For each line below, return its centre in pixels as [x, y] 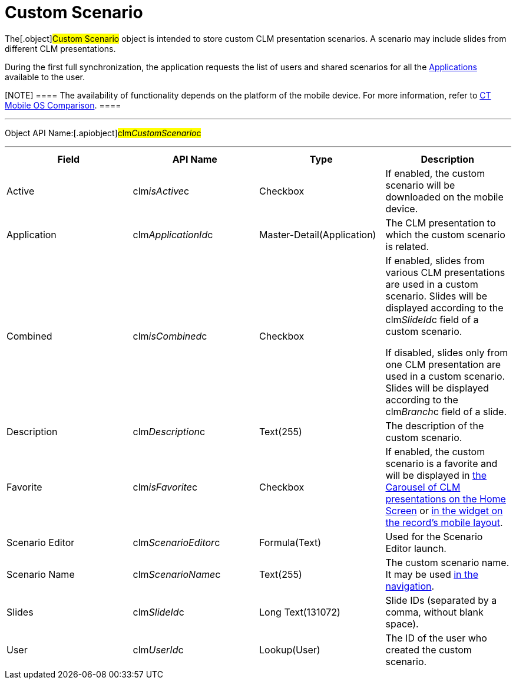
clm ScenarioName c [177, 574]
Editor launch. [416, 548]
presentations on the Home [446, 499]
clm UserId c [158, 650]
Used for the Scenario [434, 536]
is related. [407, 246]
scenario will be [420, 185]
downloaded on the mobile [444, 197]
